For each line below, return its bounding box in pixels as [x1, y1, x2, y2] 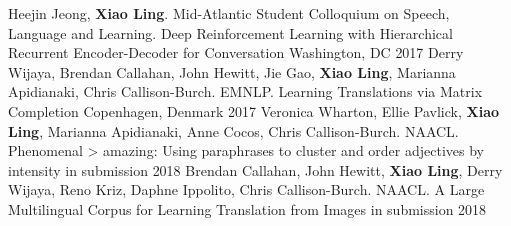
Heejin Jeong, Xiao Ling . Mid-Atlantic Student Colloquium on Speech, [8, 3, 450, 23]
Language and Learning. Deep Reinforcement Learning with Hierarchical [8, 22, 453, 43]
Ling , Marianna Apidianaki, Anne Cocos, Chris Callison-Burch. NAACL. [8, 120, 459, 141]
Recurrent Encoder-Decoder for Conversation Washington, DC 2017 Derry [8, 42, 464, 63]
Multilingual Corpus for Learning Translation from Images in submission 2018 [8, 198, 487, 219]
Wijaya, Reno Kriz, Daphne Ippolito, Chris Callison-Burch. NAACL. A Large [8, 179, 485, 200]
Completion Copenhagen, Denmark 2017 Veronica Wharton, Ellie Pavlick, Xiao [8, 100, 500, 121]
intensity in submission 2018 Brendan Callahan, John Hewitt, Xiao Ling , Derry [8, 159, 503, 180]
